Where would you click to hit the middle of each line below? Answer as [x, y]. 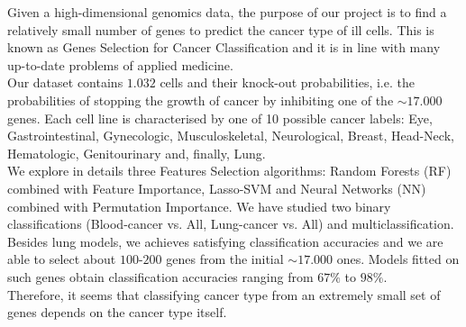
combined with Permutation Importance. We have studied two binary [199, 206]
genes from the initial [225, 259]
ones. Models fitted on [398, 259]
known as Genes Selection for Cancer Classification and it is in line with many [224, 47]
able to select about [62, 259]
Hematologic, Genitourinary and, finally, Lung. [137, 153]
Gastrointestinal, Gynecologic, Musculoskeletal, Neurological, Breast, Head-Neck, [231, 136]
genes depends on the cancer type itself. [117, 312]
